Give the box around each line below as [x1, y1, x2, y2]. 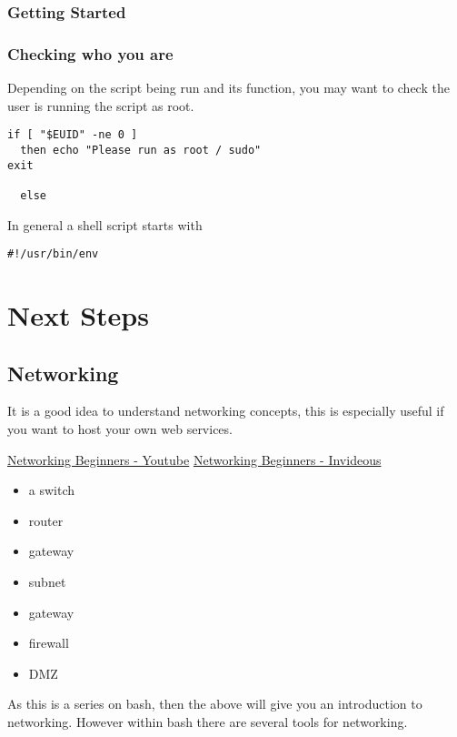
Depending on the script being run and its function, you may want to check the [7, 78, 450, 97]
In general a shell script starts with [7, 215, 203, 234]
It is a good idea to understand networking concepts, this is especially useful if [7, 401, 444, 420]
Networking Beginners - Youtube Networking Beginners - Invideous [7, 449, 382, 469]
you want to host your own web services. [7, 419, 233, 438]
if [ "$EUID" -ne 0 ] [7, 128, 138, 142]
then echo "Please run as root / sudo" [20, 143, 262, 156]
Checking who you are [7, 42, 174, 65]
